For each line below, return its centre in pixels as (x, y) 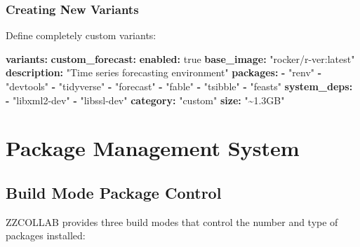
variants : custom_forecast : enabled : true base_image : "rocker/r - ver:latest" (180, 58)
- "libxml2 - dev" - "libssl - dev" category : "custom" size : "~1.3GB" (145, 100)
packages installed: (46, 235)
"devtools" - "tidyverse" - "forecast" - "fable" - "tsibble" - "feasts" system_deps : (179, 86)
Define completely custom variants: (81, 35)
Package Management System (153, 148)
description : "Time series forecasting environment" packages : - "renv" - (164, 72)
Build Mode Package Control (114, 192)
